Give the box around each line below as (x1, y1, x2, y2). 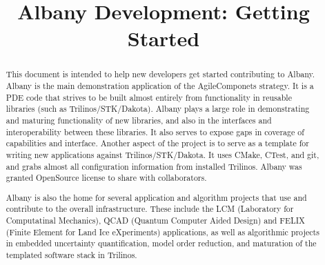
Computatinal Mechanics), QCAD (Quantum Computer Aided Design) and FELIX (6, 215, 305, 226)
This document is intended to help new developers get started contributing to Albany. (6, 68, 315, 80)
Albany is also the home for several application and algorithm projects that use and (6, 191, 307, 203)
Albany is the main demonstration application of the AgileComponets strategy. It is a (6, 80, 314, 92)
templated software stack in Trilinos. (6, 249, 137, 261)
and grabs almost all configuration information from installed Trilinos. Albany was (6, 160, 302, 172)
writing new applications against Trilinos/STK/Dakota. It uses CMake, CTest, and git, (6, 148, 319, 160)
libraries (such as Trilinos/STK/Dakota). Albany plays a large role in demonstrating (6, 103, 310, 115)
